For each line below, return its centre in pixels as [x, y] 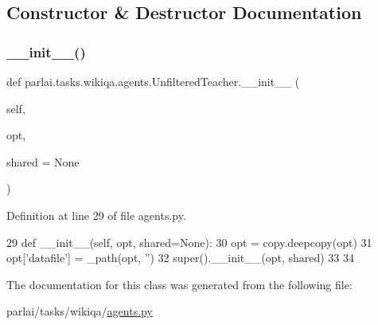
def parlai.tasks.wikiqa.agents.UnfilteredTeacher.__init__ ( [153, 81]
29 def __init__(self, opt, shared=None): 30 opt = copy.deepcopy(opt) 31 [189, 242]
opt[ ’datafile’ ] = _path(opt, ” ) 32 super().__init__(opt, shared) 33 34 [181, 258]
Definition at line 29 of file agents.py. [96, 215]
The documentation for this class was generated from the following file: [179, 284]
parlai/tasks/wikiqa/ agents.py [80, 311]
